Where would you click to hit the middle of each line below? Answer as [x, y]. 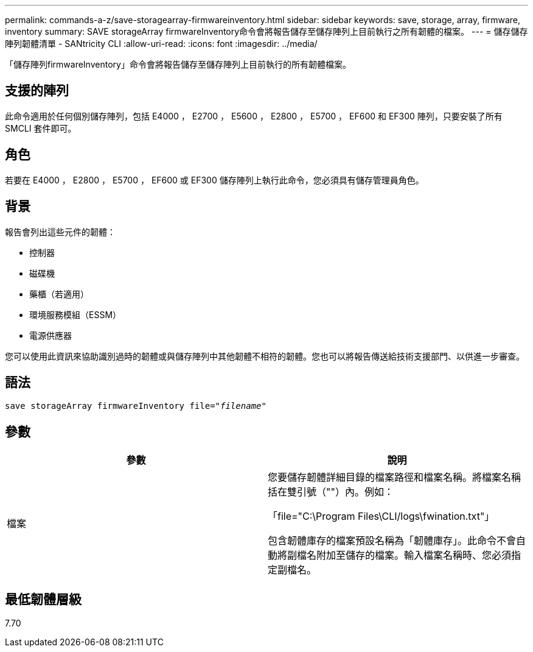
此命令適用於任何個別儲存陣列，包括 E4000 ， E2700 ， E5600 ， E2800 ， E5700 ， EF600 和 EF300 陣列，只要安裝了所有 [254, 116]
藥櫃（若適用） [59, 294]
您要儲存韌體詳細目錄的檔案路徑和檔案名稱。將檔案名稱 [395, 477]
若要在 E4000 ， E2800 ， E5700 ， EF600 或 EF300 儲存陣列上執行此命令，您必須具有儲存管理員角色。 [214, 180]
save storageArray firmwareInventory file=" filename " [136, 406]
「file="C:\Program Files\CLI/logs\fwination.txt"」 [381, 516]
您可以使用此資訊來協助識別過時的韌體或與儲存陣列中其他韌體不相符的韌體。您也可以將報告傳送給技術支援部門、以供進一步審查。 [265, 356]
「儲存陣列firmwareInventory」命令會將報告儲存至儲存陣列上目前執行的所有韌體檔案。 [178, 64]
